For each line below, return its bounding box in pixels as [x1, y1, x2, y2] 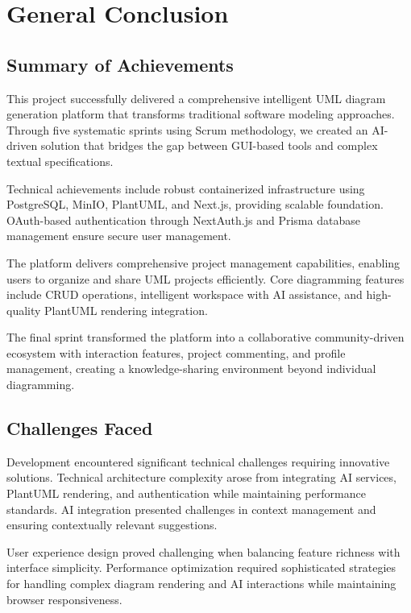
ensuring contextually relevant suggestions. [6, 516, 218, 533]
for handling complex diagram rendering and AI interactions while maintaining [6, 575, 396, 592]
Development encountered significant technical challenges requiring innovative [6, 453, 390, 470]
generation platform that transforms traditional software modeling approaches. [6, 106, 395, 122]
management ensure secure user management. [6, 227, 231, 244]
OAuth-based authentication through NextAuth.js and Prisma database [6, 211, 360, 228]
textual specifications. [6, 152, 114, 169]
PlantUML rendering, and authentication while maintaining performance [6, 485, 366, 502]
